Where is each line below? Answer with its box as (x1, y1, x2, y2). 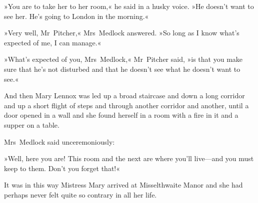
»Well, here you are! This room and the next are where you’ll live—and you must (4, 153, 254, 164)
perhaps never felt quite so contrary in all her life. (4, 189, 157, 200)
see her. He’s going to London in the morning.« (4, 10, 149, 21)
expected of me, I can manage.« (4, 37, 101, 47)
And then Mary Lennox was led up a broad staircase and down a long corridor (4, 90, 245, 101)
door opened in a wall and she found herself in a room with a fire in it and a (4, 110, 238, 120)
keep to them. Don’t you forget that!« (4, 163, 120, 173)
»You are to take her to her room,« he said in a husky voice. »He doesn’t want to (4, 1, 254, 11)
